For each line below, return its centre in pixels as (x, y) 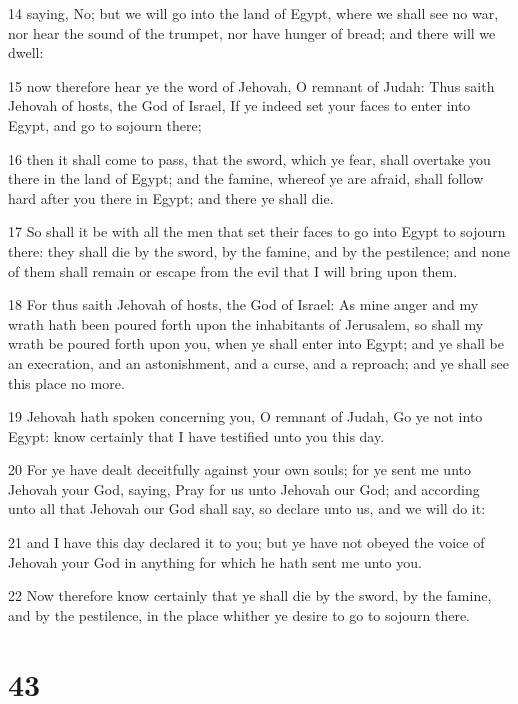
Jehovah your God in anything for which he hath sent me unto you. (215, 561)
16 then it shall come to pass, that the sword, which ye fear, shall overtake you (249, 158)
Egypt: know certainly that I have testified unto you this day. (196, 435)
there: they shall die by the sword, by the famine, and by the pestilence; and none (259, 250)
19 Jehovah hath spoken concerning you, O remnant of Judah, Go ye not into (245, 416)
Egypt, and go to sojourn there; (105, 124)
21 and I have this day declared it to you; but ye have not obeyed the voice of (246, 542)
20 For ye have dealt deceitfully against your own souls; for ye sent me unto (239, 469)
